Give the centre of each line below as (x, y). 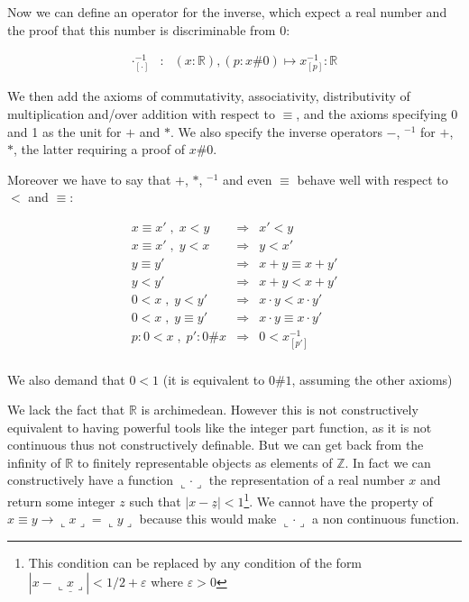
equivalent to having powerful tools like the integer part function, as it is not (220, 427)
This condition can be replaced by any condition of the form (195, 562)
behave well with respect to (372, 179)
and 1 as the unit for (64, 131)
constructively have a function (91, 480)
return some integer (61, 501)
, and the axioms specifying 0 (377, 114)
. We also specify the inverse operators (276, 131)
